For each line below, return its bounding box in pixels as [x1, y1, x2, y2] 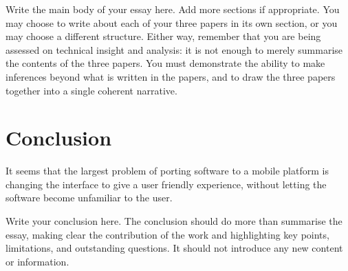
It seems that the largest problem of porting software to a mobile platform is [6, 163, 329, 178]
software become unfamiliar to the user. [6, 190, 173, 205]
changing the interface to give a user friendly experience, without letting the [6, 177, 327, 191]
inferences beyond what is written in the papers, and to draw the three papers [6, 69, 336, 83]
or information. [6, 254, 69, 268]
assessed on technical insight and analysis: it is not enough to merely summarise [6, 42, 343, 57]
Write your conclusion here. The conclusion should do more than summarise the [6, 214, 342, 228]
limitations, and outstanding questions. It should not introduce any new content [6, 241, 343, 255]
